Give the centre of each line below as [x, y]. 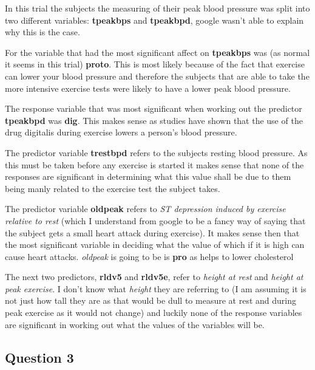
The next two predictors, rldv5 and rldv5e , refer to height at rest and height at [154, 277]
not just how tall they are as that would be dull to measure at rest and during [151, 300]
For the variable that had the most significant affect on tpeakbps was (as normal [157, 52]
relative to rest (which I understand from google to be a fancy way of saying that [155, 220]
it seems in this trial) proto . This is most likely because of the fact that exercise [155, 64]
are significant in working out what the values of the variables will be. [135, 324]
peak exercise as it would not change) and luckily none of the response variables [154, 313]
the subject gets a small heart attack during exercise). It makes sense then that [152, 232]
